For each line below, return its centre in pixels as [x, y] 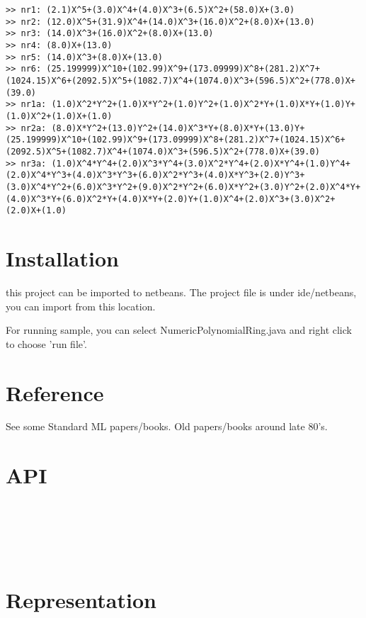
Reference [55, 392]
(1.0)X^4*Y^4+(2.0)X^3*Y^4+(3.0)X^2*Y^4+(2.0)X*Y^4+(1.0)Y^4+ [201, 163]
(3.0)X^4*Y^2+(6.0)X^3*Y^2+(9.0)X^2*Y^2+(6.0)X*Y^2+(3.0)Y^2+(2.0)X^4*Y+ [183, 187]
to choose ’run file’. [46, 343]
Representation [81, 599]
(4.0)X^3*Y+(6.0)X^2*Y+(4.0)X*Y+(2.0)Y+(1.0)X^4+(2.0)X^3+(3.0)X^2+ [171, 199]
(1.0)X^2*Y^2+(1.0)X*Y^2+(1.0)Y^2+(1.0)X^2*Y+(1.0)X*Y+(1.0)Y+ [203, 105]
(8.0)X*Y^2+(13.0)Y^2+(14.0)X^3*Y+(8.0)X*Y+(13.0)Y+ [178, 128]
